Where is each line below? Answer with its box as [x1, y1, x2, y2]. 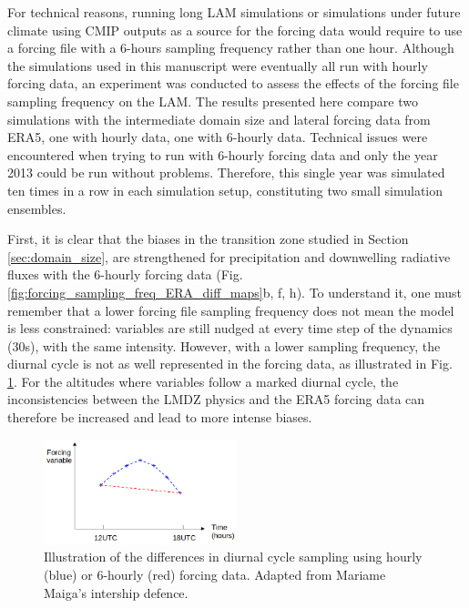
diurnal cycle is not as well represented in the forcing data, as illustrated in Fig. [7, 354, 453, 373]
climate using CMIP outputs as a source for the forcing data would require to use [7, 20, 463, 39]
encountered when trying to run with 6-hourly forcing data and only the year [7, 145, 438, 164]
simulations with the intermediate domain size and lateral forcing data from [7, 109, 431, 128]
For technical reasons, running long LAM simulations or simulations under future [7, 3, 461, 21]
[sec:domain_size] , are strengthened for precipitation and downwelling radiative [7, 247, 451, 266]
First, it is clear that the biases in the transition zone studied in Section [7, 229, 409, 248]
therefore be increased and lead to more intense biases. [7, 408, 312, 427]
